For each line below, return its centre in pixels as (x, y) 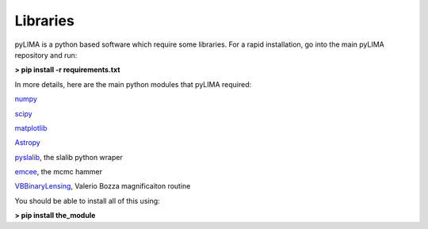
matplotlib (31, 128)
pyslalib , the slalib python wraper (69, 157)
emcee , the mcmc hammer (59, 172)
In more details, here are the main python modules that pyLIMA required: (133, 84)
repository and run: (46, 55)
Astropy (28, 143)
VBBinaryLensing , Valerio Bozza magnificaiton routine (103, 186)
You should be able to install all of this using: (87, 200)
